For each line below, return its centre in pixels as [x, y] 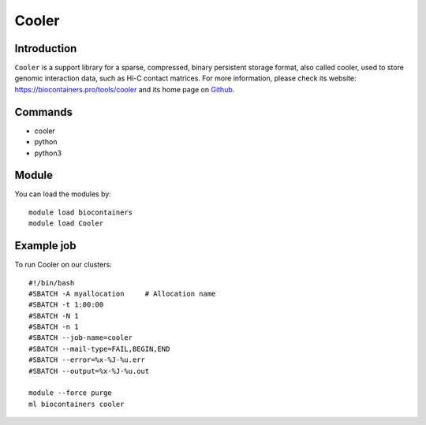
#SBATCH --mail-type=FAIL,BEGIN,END [99, 349]
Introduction [46, 48]
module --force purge [70, 393]
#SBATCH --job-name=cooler [81, 338]
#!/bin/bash [52, 283]
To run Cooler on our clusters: [63, 265]
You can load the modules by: [63, 194]
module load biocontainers [81, 212]
